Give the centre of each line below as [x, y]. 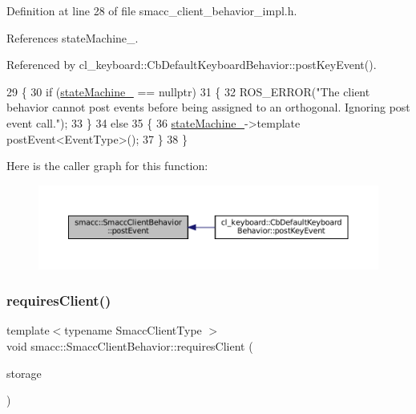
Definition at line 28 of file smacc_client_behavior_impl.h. [152, 10]
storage [24, 373]
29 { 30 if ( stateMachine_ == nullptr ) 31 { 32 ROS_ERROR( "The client [188, 91]
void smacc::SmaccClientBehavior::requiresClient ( [130, 346]
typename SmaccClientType [133, 330]
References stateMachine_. [73, 37]
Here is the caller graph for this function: [107, 166]
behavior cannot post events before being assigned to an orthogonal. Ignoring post [208, 107]
